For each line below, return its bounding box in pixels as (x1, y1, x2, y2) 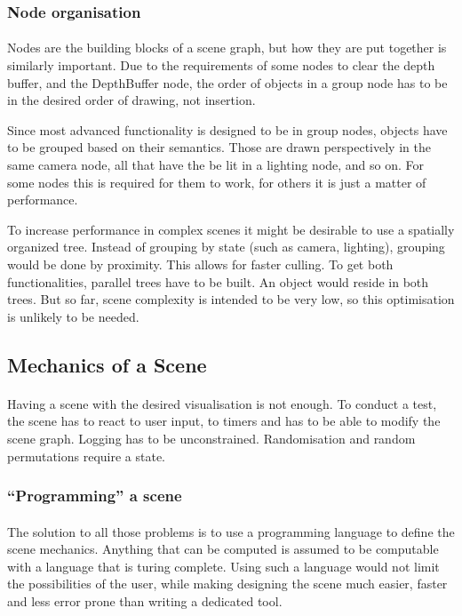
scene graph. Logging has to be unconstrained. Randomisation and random (7, 428, 416, 447)
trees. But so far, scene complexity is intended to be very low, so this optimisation (7, 290, 455, 308)
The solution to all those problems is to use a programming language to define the (7, 522, 455, 540)
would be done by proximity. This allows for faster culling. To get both (7, 254, 394, 273)
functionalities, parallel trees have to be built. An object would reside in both (7, 272, 429, 291)
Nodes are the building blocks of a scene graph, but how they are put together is (7, 38, 447, 57)
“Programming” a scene (7, 484, 182, 507)
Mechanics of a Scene (7, 350, 207, 378)
